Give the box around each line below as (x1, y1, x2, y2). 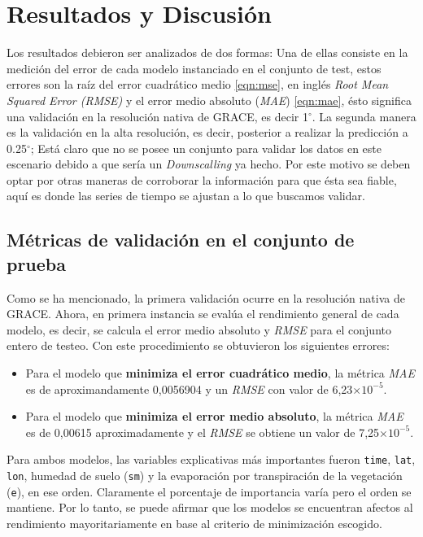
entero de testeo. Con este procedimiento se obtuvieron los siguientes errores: (7, 337, 390, 354)
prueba (7, 251, 67, 276)
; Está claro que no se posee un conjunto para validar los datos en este (30, 139, 382, 156)
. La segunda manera (312, 107, 416, 124)
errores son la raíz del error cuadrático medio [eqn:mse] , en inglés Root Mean (7, 76, 389, 93)
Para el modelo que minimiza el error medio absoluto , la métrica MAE (25, 408, 403, 425)
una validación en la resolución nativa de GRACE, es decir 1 (7, 107, 308, 124)
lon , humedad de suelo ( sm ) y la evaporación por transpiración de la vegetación (7, 467, 403, 484)
